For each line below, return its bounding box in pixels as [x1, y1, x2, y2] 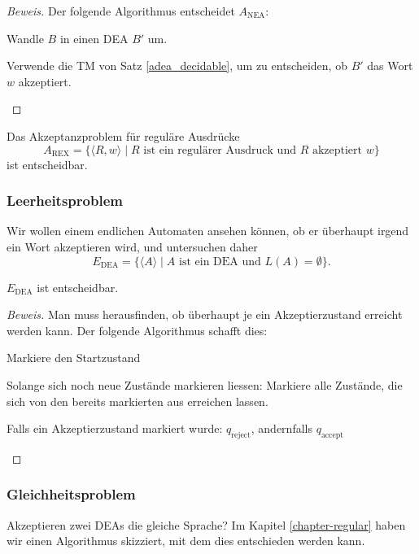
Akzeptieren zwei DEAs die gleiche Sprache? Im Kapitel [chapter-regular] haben [7, 516, 406, 533]
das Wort [367, 57, 413, 74]
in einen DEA [59, 29, 129, 46]
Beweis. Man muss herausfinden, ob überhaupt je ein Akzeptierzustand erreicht [7, 306, 403, 323]
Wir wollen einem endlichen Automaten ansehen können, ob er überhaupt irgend [7, 222, 409, 239]
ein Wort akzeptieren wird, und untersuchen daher [7, 238, 258, 255]
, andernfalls [251, 420, 312, 437]
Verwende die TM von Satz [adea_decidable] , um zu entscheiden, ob [7, 57, 347, 74]
